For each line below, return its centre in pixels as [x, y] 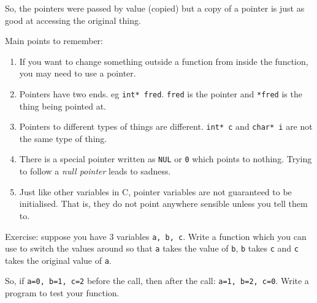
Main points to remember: [54, 41]
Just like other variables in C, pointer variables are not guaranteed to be [155, 191]
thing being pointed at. [63, 106]
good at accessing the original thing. [73, 20]
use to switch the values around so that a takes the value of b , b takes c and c [152, 248]
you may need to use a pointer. [78, 73]
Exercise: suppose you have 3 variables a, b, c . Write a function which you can [156, 236]
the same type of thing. [63, 138]
